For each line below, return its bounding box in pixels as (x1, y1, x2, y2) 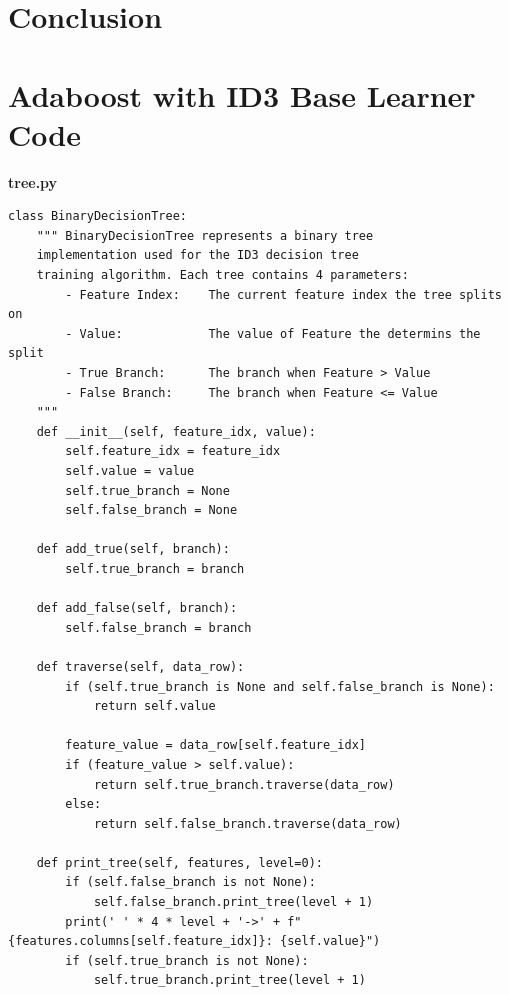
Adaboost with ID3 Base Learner (8, 74, 476, 115)
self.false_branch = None (65, 503, 238, 518)
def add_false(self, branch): (36, 601, 238, 616)
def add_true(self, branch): (36, 542, 230, 557)
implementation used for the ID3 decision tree (36, 248, 359, 263)
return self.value (93, 699, 216, 714)
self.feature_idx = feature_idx (65, 444, 281, 459)
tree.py (8, 171, 58, 192)
